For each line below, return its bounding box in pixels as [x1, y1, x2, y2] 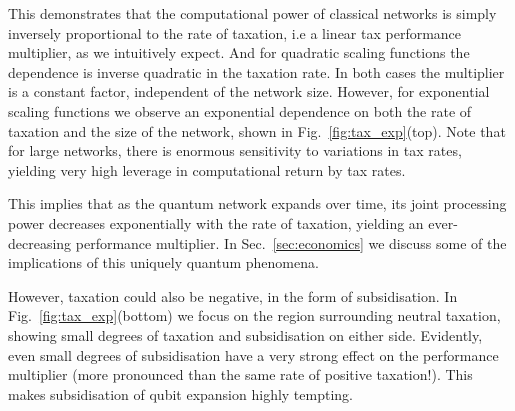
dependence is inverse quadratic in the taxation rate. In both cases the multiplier [8, 61, 505, 82]
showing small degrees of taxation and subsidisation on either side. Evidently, [8, 324, 483, 345]
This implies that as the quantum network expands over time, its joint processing [8, 193, 507, 214]
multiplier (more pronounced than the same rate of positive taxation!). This [8, 364, 473, 385]
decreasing [8, 232, 72, 253]
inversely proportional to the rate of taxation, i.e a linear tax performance [8, 22, 462, 43]
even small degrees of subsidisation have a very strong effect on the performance [8, 344, 499, 365]
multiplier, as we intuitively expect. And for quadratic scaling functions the [8, 42, 470, 63]
